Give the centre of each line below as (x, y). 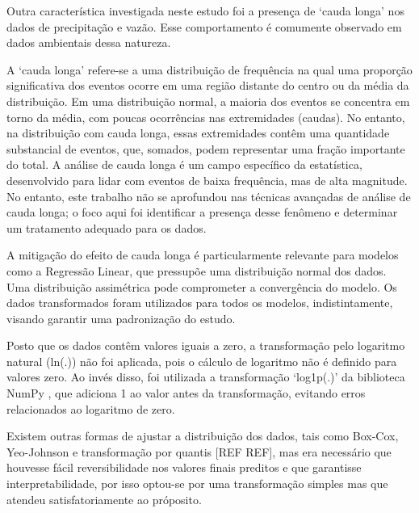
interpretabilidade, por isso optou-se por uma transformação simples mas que (197, 484)
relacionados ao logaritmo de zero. (91, 408)
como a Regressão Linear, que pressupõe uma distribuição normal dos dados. (197, 270)
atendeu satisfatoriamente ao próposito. (104, 499)
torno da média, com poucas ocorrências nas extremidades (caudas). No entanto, (206, 117)
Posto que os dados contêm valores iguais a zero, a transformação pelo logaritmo (206, 345)
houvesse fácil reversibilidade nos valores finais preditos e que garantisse (184, 467)
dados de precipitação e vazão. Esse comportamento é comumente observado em (204, 26)
